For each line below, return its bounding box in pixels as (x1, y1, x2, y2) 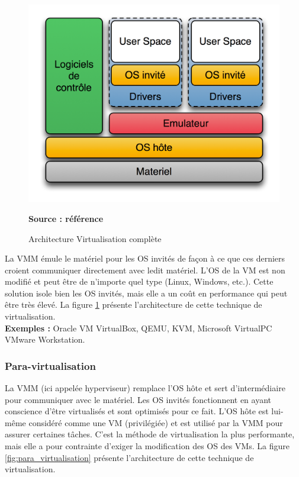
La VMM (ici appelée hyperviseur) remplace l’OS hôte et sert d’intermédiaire (5, 382, 285, 394)
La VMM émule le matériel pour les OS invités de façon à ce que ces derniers (5, 252, 285, 265)
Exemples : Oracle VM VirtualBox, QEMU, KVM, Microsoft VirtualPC (5, 321, 272, 334)
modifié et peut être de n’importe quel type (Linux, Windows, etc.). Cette (5, 275, 274, 288)
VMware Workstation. (5, 333, 85, 346)
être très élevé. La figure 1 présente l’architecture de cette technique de (5, 298, 262, 311)
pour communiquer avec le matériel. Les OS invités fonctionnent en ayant (5, 393, 272, 405)
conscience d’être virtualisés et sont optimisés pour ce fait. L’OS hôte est (5, 405, 269, 417)
